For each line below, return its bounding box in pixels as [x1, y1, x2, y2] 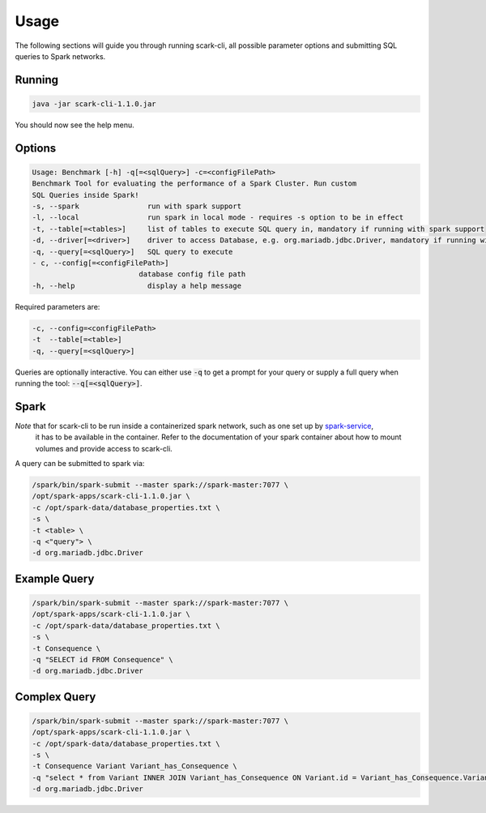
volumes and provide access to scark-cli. [35, 443, 173, 453]
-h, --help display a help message [32, 280, 242, 290]
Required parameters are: [15, 302, 100, 311]
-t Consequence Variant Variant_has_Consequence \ [32, 762, 238, 771]
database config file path [139, 270, 246, 279]
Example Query [15, 571, 95, 585]
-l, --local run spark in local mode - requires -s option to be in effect [32, 213, 404, 222]
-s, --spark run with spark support [32, 202, 242, 211]
